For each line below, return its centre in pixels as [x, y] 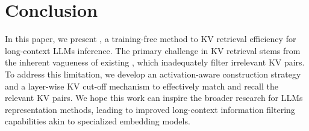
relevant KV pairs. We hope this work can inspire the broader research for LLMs [154, 98]
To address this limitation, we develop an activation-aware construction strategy [153, 74]
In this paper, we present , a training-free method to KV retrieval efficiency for [151, 39]
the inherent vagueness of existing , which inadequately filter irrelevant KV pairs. [155, 62]
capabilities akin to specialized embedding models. [98, 121]
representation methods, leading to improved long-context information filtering [150, 109]
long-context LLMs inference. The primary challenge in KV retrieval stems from [153, 50]
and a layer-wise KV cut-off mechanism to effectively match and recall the [142, 86]
